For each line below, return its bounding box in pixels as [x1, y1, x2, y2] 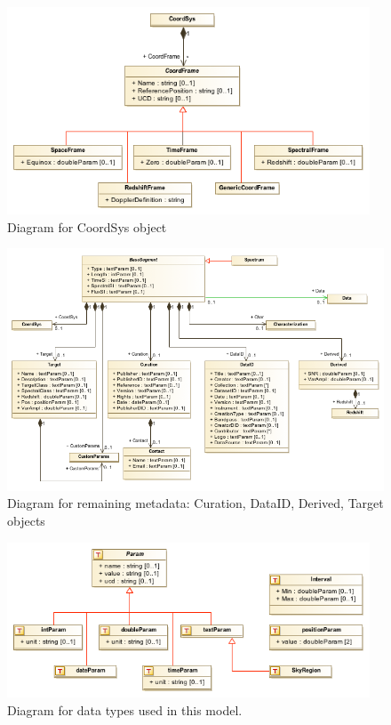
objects [7, 512, 45, 530]
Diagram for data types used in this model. [7, 700, 243, 719]
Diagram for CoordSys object [7, 217, 167, 236]
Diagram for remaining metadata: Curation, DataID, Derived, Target [7, 494, 384, 512]
